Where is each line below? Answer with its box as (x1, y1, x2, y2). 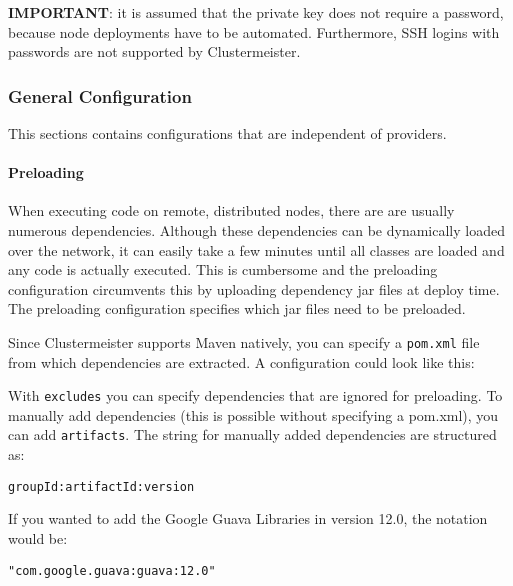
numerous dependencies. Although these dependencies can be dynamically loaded (8, 219, 505, 240)
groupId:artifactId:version (8, 479, 195, 494)
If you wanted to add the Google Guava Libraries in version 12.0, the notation (8, 508, 488, 529)
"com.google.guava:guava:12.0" (8, 563, 216, 578)
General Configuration (8, 83, 192, 108)
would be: (8, 527, 68, 548)
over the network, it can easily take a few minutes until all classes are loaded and (8, 239, 505, 260)
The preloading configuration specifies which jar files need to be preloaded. (8, 298, 466, 319)
